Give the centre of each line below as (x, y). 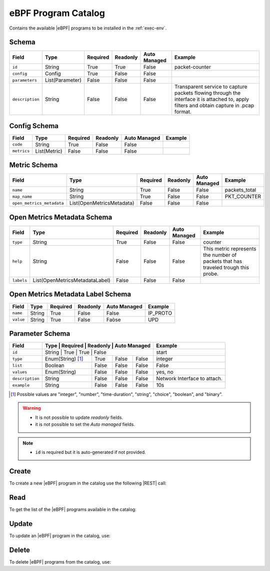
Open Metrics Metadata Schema (61, 217)
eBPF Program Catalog (57, 13)
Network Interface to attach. (189, 379)
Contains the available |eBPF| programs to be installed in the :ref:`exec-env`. (88, 28)
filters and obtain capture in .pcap (214, 106)
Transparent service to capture (211, 87)
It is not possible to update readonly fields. (79, 417)
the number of (220, 255)
